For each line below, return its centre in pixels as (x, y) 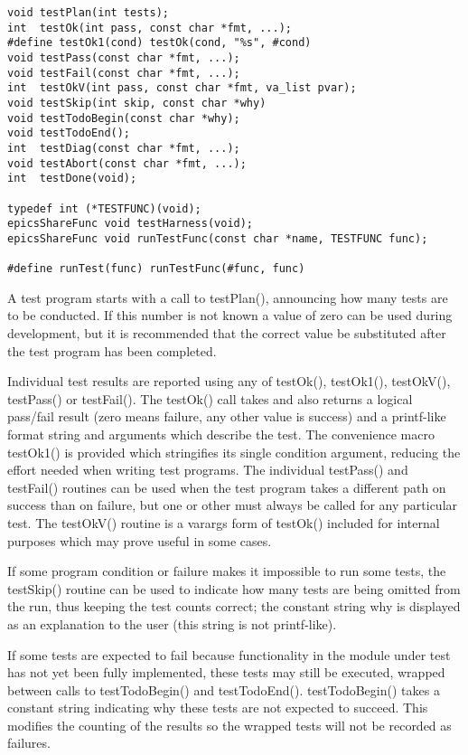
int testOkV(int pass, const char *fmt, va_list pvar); (182, 88)
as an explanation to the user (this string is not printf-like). (172, 623)
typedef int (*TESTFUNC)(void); (104, 208)
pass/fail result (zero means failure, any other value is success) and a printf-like (227, 416)
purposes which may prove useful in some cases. (140, 540)
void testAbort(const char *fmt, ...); (127, 163)
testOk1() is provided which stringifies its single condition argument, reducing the (234, 452)
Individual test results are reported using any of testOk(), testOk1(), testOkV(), (229, 381)
